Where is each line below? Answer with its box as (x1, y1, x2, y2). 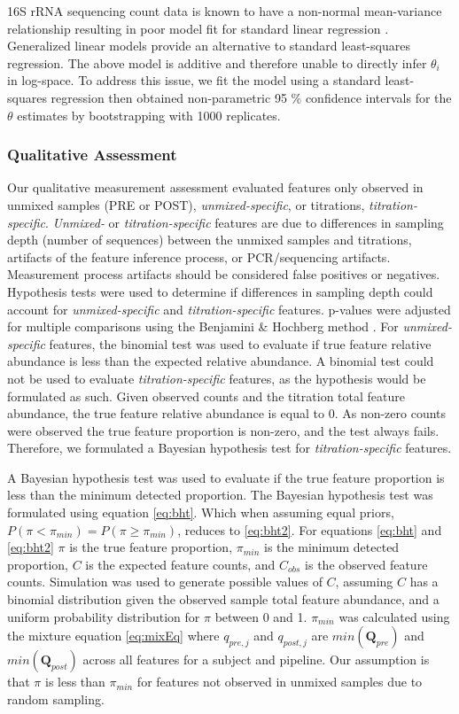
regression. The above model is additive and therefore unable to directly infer (7, 53, 427, 72)
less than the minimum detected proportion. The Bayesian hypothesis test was (7, 485, 433, 504)
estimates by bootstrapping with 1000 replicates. (17, 105, 281, 124)
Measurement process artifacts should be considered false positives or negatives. (7, 265, 440, 283)
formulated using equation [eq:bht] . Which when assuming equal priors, (7, 503, 394, 522)
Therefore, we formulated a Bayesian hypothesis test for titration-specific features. (7, 438, 452, 457)
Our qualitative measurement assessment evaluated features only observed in (7, 178, 424, 197)
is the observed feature (305, 555, 428, 573)
